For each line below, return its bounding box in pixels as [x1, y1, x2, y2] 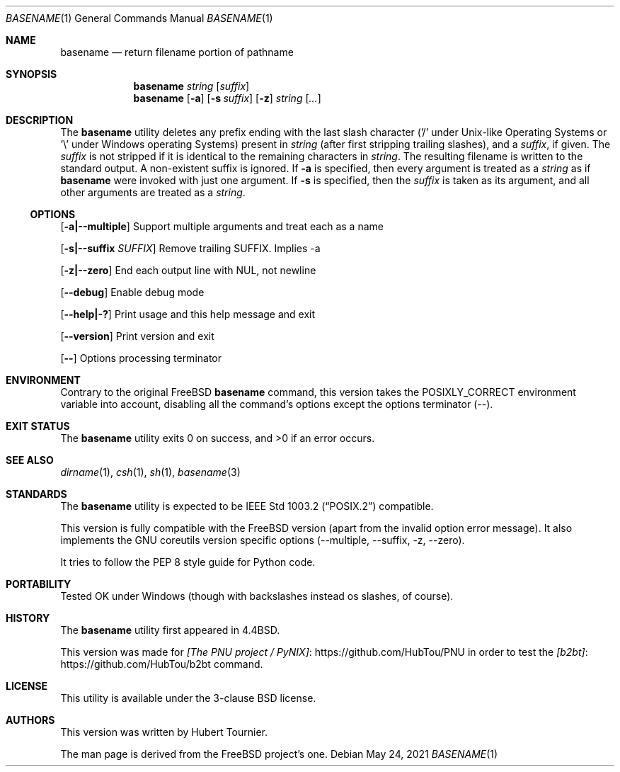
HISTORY [6, 612, 50, 624]
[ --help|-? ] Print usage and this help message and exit [60, 308, 316, 320]
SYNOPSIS [6, 68, 57, 80]
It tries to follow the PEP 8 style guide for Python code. [60, 556, 316, 568]
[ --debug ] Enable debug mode [60, 286, 205, 298]
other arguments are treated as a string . [60, 186, 246, 198]
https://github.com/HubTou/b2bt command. [60, 658, 263, 670]
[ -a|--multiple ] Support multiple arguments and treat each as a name [60, 220, 384, 232]
